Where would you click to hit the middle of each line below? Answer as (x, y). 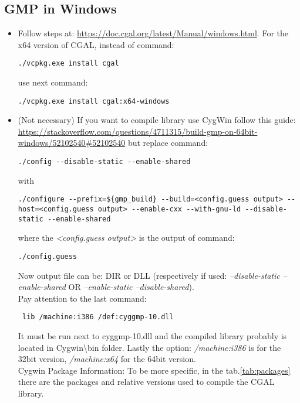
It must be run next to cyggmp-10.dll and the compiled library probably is (152, 335)
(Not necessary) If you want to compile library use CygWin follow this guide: (157, 120)
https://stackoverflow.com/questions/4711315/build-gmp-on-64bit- (138, 131)
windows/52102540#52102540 (72, 143)
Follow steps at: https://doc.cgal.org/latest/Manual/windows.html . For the (153, 33)
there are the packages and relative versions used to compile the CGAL (146, 382)
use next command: (53, 82)
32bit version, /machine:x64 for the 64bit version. (107, 359)
